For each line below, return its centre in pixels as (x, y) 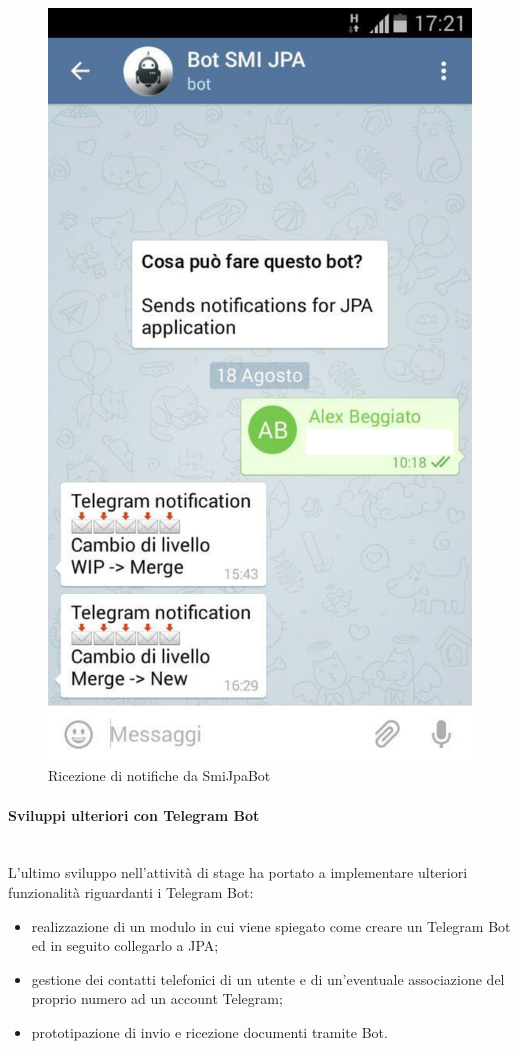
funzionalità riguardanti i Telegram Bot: (131, 891)
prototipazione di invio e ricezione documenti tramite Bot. (209, 1031)
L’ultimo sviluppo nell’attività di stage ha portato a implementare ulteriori (238, 872)
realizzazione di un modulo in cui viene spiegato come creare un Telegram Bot (271, 925)
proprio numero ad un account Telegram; (157, 998)
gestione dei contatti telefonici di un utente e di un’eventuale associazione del (268, 978)
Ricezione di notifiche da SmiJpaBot (159, 775)
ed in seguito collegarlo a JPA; (125, 945)
